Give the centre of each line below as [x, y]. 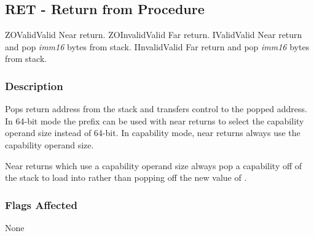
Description [34, 86]
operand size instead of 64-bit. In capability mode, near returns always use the [153, 133]
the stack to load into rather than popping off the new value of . [126, 177]
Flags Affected [41, 204]
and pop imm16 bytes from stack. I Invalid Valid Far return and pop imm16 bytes [157, 46]
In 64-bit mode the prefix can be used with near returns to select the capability [155, 120]
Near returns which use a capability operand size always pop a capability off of [154, 165]
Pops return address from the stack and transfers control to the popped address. [156, 109]
